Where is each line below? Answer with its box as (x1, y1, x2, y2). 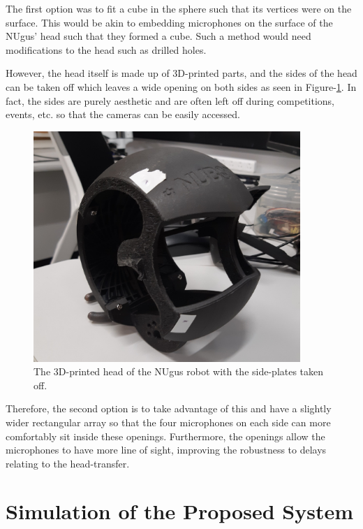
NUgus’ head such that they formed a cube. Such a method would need (6, 29, 311, 43)
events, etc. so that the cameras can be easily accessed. (6, 107, 241, 122)
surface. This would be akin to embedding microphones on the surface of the (6, 15, 333, 29)
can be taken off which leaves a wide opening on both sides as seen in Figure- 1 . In (6, 79, 357, 94)
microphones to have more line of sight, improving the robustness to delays (6, 442, 327, 457)
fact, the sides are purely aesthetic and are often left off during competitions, (6, 93, 335, 108)
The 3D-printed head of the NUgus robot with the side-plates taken (34, 364, 324, 379)
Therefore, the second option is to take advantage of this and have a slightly (6, 401, 332, 416)
